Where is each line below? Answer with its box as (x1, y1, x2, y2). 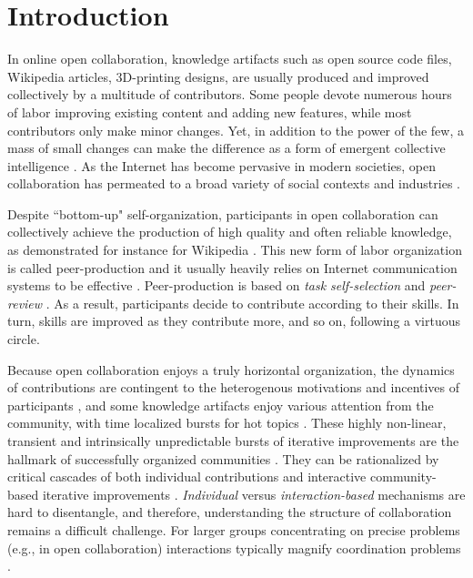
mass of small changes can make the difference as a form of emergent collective (7, 138, 446, 157)
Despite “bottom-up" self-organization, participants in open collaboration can (7, 204, 438, 223)
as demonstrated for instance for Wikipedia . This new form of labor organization (7, 240, 462, 259)
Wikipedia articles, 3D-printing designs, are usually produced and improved (7, 66, 429, 86)
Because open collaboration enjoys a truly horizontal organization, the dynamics (7, 360, 455, 379)
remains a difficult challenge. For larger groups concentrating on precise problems (7, 520, 460, 539)
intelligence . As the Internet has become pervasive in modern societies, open (7, 156, 437, 175)
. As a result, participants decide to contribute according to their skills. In (45, 293, 459, 312)
